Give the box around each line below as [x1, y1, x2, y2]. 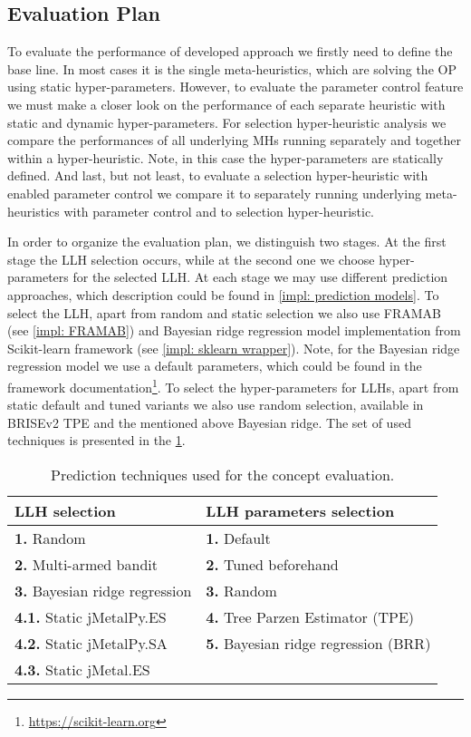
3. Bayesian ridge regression [14, 579, 192, 601]
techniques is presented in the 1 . [7, 431, 186, 450]
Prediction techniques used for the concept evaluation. [51, 463, 395, 485]
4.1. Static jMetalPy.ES [14, 606, 167, 627]
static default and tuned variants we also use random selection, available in [7, 395, 424, 414]
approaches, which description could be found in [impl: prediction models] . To [7, 285, 439, 304]
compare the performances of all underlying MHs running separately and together [7, 131, 462, 150]
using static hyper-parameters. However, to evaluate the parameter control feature [7, 77, 464, 96]
